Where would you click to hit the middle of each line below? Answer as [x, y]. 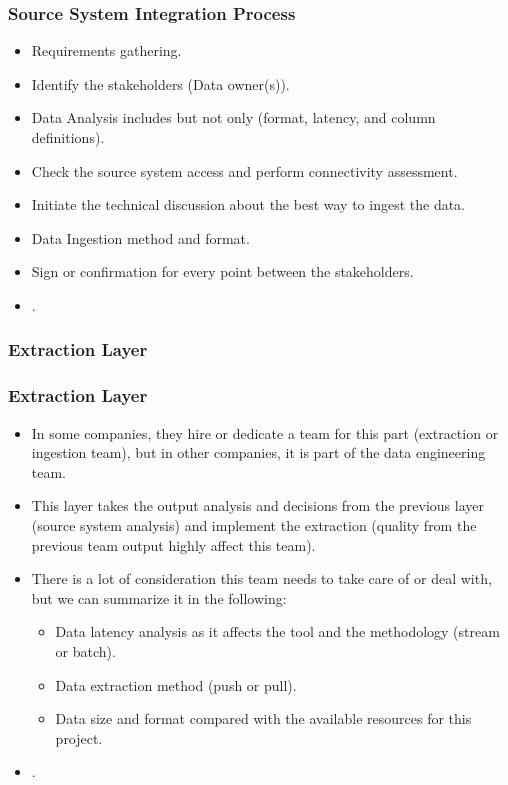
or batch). [85, 650]
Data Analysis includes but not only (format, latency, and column [233, 117]
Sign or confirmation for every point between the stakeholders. [222, 271]
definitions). [68, 137]
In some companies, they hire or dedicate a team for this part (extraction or [265, 432]
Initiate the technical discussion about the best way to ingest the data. [248, 204]
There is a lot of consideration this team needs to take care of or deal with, [261, 578]
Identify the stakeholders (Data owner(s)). [160, 83]
